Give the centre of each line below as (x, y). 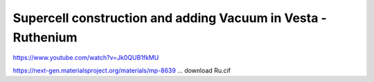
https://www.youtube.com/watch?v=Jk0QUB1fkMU (86, 58)
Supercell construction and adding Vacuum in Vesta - (170, 18)
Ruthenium (45, 37)
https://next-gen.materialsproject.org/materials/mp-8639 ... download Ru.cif (122, 70)
